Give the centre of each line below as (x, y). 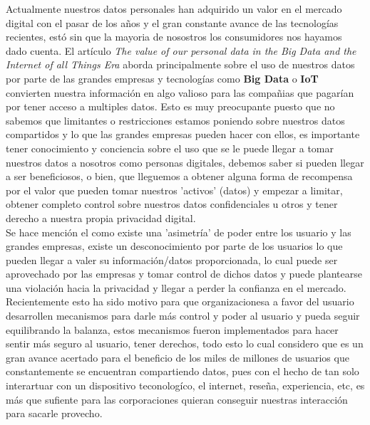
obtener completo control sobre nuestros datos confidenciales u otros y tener (172, 204)
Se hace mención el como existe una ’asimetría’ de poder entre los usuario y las (179, 232)
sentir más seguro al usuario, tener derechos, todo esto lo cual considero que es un (185, 343)
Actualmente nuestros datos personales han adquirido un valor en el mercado (174, 9)
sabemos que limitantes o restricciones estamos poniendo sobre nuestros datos (175, 120)
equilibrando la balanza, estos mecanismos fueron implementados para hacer (172, 329)
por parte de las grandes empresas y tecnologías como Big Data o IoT (162, 78)
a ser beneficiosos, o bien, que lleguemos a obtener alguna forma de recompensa (179, 176)
